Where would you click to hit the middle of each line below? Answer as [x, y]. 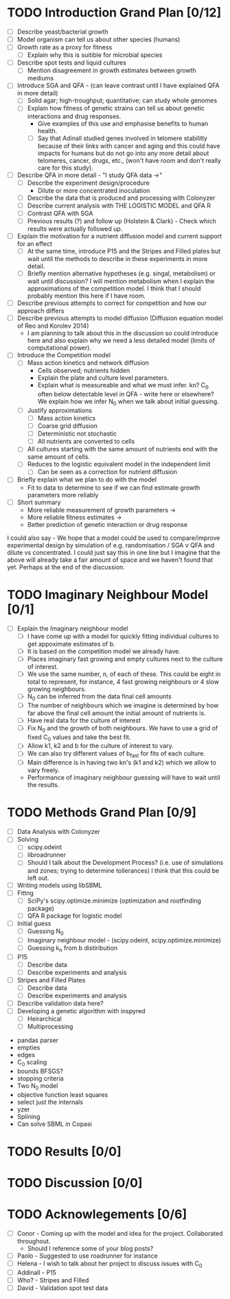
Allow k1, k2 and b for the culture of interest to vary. [100, 746]
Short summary [39, 502]
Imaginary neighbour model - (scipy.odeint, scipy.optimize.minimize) [124, 940]
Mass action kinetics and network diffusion [88, 363]
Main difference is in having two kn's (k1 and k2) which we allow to [122, 763]
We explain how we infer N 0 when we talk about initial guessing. [128, 402]
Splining [28, 1116]
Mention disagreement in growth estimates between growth [112, 71]
